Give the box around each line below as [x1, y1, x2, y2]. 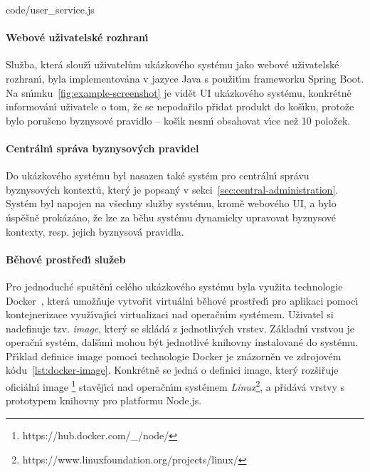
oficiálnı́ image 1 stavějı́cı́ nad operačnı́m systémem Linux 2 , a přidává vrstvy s [6, 377, 345, 394]
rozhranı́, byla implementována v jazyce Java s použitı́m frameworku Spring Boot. [6, 70, 364, 85]
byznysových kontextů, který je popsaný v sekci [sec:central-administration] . [6, 182, 339, 196]
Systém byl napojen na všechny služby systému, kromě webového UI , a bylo [6, 196, 337, 211]
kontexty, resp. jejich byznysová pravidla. [6, 224, 184, 238]
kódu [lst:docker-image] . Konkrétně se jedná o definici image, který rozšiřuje [6, 362, 339, 377]
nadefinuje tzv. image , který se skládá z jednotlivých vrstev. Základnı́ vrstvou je [6, 320, 355, 335]
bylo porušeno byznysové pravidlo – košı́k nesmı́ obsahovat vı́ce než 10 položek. [6, 112, 351, 127]
